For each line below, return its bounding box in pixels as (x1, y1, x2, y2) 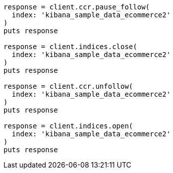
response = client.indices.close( (3, 43, 137, 51)
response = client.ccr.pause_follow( (3, 3, 150, 11)
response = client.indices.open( (3, 122, 133, 130)
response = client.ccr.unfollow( (3, 82, 133, 90)
